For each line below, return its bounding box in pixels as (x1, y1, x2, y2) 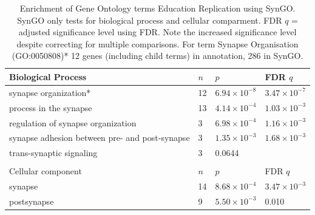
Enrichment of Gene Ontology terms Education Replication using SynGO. (19, 2, 296, 14)
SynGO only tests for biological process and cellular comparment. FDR (17, 13, 282, 26)
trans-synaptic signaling (9, 146, 98, 159)
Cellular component (9, 165, 82, 177)
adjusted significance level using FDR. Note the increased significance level (18, 26, 297, 38)
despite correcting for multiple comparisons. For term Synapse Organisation (16, 37, 299, 50)
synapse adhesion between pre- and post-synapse (9, 131, 190, 144)
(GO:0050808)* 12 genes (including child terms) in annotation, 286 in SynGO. (12, 49, 303, 62)
